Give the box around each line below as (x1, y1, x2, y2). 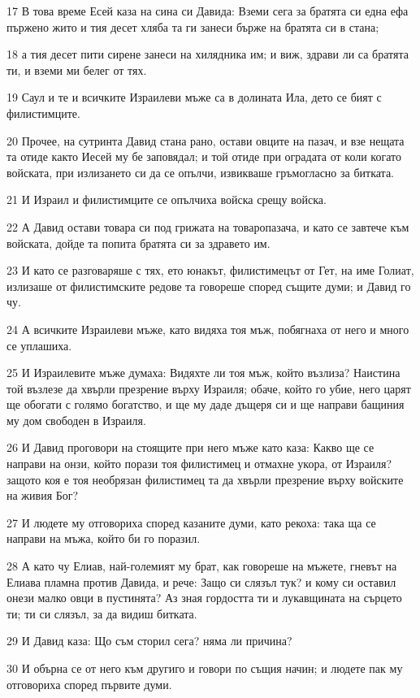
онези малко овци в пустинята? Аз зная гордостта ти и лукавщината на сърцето (6, 589, 402, 606)
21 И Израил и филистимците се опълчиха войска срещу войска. (6, 191, 327, 208)
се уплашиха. (6, 336, 72, 353)
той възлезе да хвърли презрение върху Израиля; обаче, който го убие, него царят (6, 379, 411, 397)
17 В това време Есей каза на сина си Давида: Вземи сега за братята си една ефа (6, 2, 409, 19)
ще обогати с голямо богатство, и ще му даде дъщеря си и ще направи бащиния (6, 396, 405, 413)
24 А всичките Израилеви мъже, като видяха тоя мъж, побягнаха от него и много (6, 320, 409, 337)
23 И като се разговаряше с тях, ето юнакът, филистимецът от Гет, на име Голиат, (6, 262, 414, 279)
